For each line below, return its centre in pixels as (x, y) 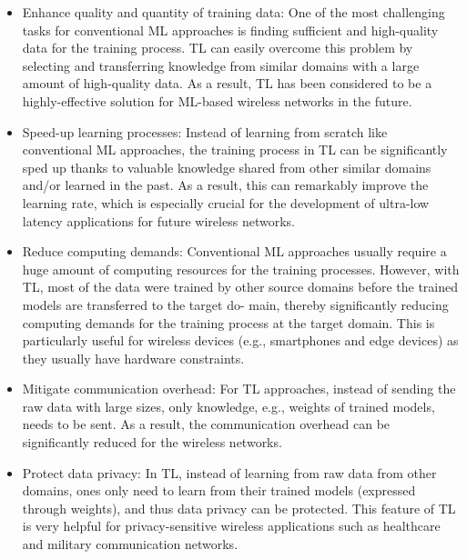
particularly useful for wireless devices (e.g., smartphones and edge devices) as (240, 340)
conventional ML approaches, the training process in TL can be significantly (235, 150)
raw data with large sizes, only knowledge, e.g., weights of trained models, (228, 406)
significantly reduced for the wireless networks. (152, 442)
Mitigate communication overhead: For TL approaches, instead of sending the (239, 389)
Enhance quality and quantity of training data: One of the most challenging (233, 12)
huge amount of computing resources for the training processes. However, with (241, 269)
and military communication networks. (130, 544)
